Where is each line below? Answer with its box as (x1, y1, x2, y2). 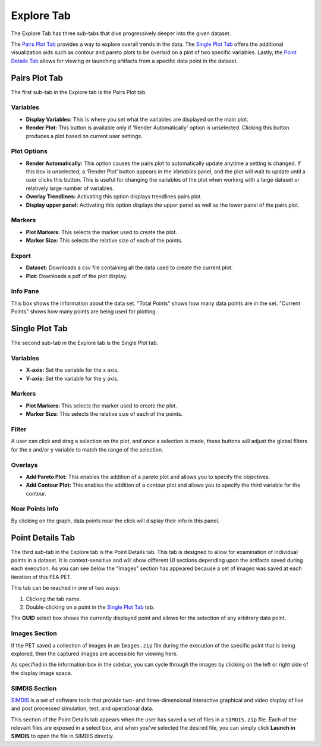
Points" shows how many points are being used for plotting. (11, 308, 158, 315)
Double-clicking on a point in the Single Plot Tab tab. (26, 603, 155, 611)
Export (11, 251, 31, 260)
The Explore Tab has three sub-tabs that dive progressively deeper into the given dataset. (11, 30, 231, 37)
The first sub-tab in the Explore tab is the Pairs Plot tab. (11, 88, 147, 95)
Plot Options (11, 147, 48, 155)
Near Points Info (11, 505, 59, 513)
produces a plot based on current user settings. (26, 132, 143, 139)
